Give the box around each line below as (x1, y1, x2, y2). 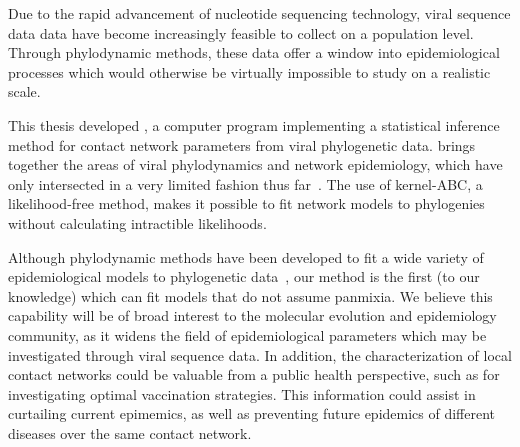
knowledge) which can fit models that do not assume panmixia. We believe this (8, 285, 493, 306)
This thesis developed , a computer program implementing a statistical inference (8, 114, 500, 135)
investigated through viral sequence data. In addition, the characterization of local (8, 344, 512, 365)
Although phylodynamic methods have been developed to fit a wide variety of (8, 246, 484, 267)
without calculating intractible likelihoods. (8, 212, 267, 233)
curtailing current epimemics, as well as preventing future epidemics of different (8, 403, 496, 424)
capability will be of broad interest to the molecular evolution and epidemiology (8, 305, 497, 326)
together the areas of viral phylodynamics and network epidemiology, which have (8, 154, 503, 175)
